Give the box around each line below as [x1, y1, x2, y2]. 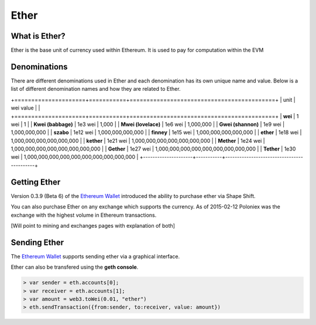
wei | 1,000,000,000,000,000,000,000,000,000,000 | [11, 153, 139, 160]
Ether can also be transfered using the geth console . [11, 264, 139, 271]
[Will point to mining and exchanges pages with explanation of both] [11, 222, 176, 229]
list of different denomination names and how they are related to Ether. [11, 85, 181, 93]
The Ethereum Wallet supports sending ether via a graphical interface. [11, 252, 180, 260]
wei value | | [11, 104, 40, 111]
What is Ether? [11, 31, 66, 41]
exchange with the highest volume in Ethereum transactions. [11, 211, 157, 218]
